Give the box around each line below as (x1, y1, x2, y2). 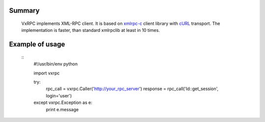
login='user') (46, 93, 72, 98)
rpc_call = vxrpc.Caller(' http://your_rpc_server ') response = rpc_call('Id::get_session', (46, 86, 218, 92)
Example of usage (9, 40, 65, 49)
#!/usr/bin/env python (33, 61, 78, 67)
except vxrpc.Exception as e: (33, 99, 93, 105)
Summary (9, 6, 40, 15)
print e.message (46, 106, 79, 112)
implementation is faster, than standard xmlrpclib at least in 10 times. (21, 27, 160, 33)
